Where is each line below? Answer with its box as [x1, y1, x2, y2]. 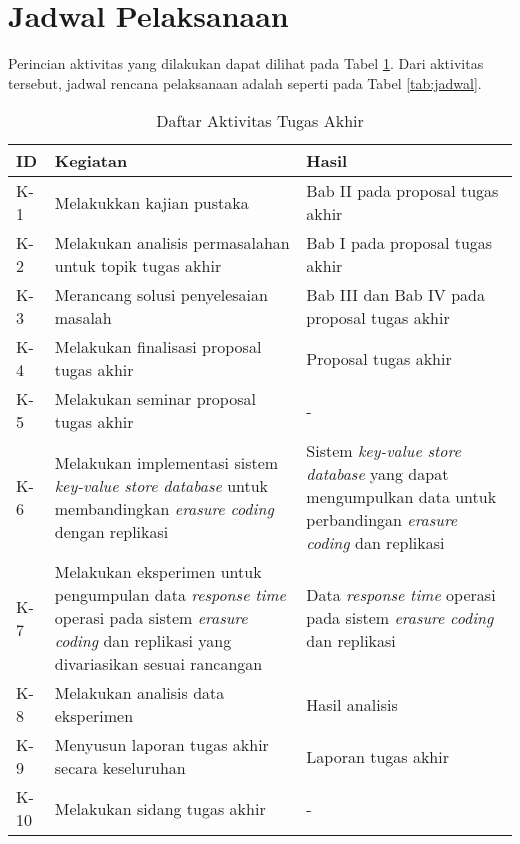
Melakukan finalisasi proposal [54, 335, 262, 359]
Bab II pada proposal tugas [306, 179, 499, 203]
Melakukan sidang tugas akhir [54, 796, 266, 820]
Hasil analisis [306, 692, 398, 716]
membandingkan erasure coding [54, 496, 274, 520]
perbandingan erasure [306, 508, 458, 532]
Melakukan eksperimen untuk [54, 560, 262, 584]
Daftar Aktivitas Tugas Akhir [156, 109, 364, 133]
